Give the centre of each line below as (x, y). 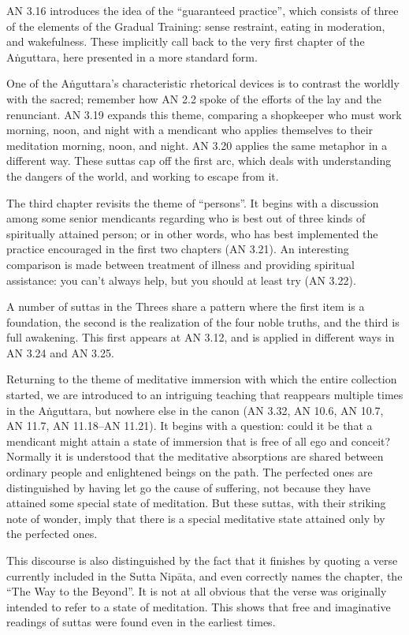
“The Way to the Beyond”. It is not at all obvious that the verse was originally (197, 591)
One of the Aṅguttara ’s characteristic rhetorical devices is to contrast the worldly (203, 83)
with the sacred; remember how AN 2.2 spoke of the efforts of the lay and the (194, 98)
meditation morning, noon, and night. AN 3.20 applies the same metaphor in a (197, 145)
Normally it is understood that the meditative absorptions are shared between (195, 456)
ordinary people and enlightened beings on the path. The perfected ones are (190, 472)
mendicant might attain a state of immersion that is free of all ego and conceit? (199, 441)
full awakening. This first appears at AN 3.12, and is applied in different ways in (201, 337)
